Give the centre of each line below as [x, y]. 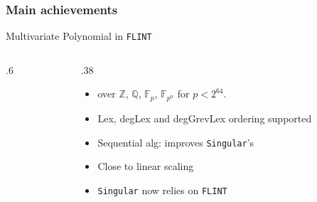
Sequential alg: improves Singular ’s [176, 142]
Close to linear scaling [146, 166]
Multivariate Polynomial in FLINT [79, 36]
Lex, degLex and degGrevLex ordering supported [205, 118]
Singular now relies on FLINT [162, 190]
